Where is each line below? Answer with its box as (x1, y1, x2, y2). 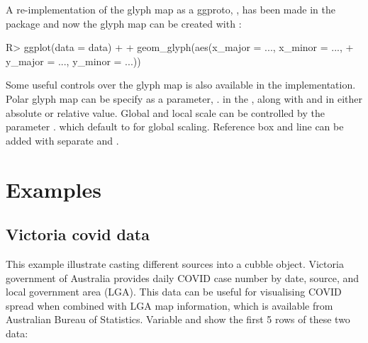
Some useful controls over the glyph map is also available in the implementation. (6, 77, 356, 92)
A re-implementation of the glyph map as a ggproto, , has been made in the (6, 2, 335, 16)
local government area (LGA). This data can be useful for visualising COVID (6, 284, 342, 299)
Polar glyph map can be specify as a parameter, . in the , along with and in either (6, 91, 362, 106)
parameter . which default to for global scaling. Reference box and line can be (6, 119, 344, 134)
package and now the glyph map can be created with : (6, 16, 242, 30)
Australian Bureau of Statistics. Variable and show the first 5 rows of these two (6, 312, 350, 327)
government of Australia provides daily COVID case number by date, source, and (6, 270, 359, 285)
